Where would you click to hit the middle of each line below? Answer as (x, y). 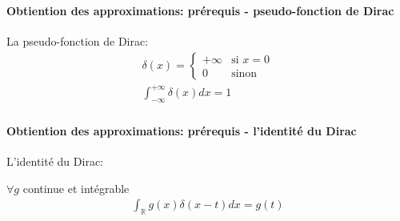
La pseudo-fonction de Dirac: (78, 41)
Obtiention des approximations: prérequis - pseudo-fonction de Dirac (200, 10)
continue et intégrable (76, 188)
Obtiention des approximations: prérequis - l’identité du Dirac (182, 131)
